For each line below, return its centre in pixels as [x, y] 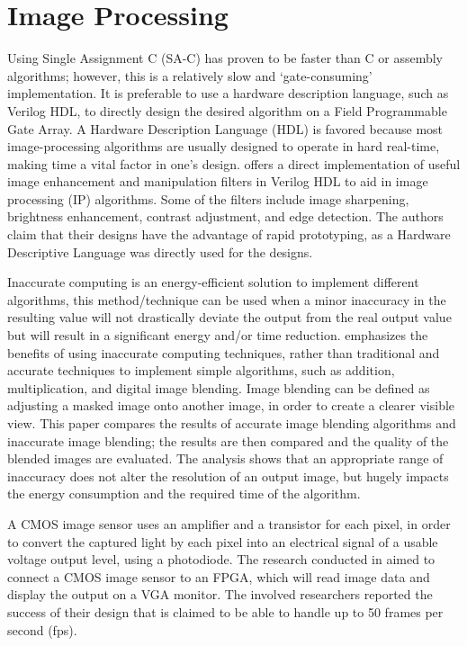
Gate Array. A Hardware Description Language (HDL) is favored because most [225, 128]
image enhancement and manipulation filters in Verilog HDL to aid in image [218, 181]
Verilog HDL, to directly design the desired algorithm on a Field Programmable [227, 110]
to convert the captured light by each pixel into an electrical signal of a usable [223, 541]
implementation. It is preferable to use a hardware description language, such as [228, 93]
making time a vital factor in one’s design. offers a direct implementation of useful [234, 163]
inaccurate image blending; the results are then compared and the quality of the [228, 440]
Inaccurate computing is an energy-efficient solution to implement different [213, 282]
